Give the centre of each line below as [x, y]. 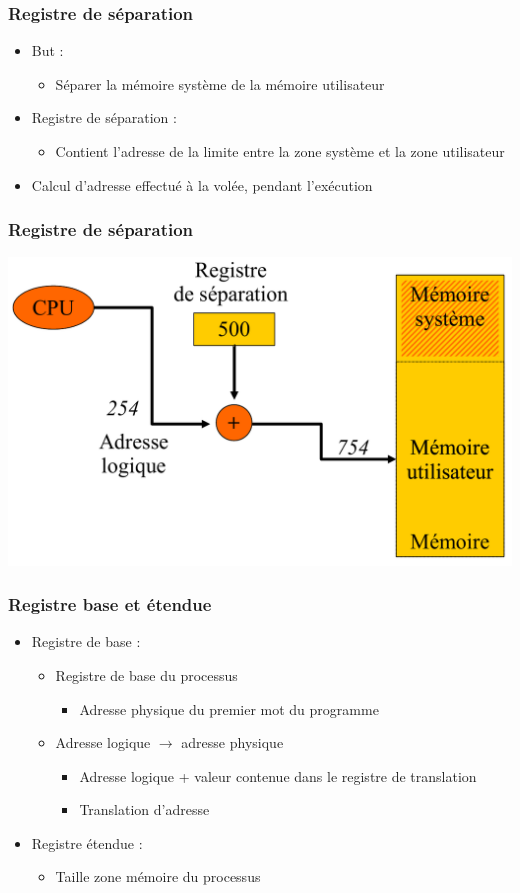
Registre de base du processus [146, 674]
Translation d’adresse [144, 809]
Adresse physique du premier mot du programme [229, 708]
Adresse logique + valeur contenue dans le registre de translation [278, 775]
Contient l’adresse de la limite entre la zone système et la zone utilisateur [280, 151]
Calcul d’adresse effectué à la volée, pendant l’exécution [202, 184]
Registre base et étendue [110, 604]
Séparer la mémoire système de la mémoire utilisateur [220, 83]
